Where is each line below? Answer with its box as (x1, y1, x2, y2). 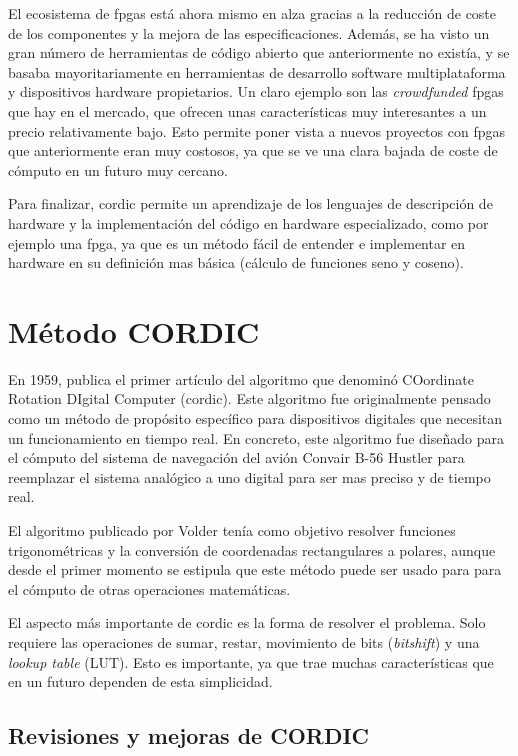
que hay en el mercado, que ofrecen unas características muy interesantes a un (8, 100, 487, 121)
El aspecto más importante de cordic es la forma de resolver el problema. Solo (8, 612, 486, 633)
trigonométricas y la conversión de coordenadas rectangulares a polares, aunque (8, 539, 496, 560)
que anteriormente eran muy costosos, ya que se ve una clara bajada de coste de (8, 140, 498, 161)
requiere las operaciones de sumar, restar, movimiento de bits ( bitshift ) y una (8, 631, 480, 652)
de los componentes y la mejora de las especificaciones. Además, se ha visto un (8, 22, 490, 43)
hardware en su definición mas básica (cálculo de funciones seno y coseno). (8, 252, 464, 273)
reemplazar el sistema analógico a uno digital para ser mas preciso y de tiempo (8, 466, 491, 487)
